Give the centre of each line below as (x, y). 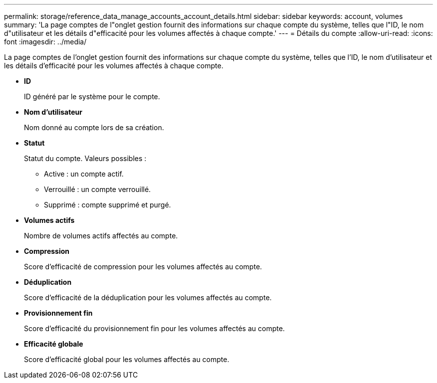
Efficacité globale (54, 344)
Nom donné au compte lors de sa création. (94, 127)
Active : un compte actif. (84, 174)
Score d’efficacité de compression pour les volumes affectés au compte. (143, 267)
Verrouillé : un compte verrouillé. (98, 189)
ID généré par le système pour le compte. (92, 96)
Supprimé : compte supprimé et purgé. (108, 205)
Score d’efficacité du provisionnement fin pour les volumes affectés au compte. (154, 328)
